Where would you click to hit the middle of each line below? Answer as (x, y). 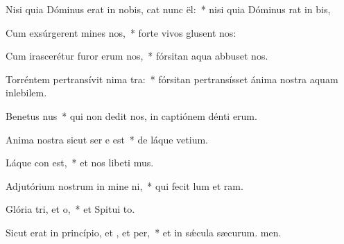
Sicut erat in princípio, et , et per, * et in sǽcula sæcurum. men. (144, 232)
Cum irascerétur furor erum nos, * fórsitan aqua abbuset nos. (137, 56)
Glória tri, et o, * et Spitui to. (70, 209)
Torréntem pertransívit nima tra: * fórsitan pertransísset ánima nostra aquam (172, 79)
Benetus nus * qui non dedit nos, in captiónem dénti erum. (131, 115)
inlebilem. (26, 93)
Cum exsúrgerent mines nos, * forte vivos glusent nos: (121, 32)
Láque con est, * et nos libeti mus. (80, 163)
